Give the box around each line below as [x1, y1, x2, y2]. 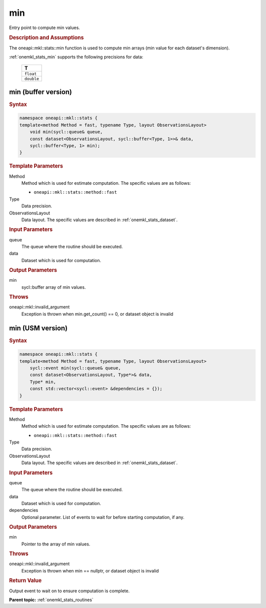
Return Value [9, 577, 42, 584]
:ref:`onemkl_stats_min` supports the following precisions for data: [9, 54, 143, 60]
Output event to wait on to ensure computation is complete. [9, 588, 130, 594]
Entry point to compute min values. [9, 25, 80, 31]
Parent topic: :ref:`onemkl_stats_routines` [9, 597, 94, 603]
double [24, 76, 39, 81]
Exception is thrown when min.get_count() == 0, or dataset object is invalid [21, 311, 173, 317]
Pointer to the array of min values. [21, 541, 91, 547]
